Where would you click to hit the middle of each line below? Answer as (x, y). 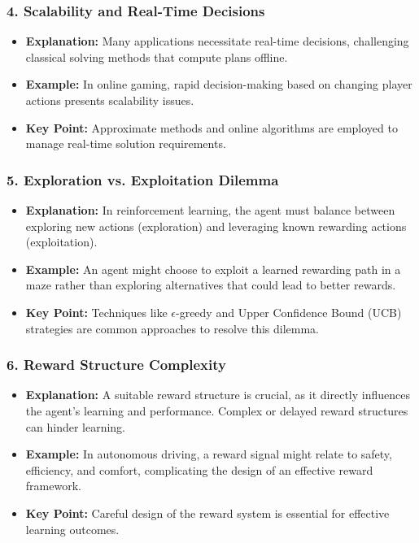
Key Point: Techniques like (96, 312)
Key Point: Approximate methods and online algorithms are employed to (212, 127)
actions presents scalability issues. (110, 100)
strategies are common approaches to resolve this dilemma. (172, 328)
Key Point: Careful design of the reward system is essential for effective (207, 513)
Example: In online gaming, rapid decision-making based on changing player (219, 84)
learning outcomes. (72, 529)
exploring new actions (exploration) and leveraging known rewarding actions (216, 226)
